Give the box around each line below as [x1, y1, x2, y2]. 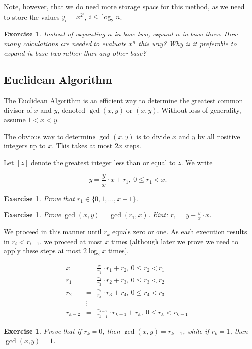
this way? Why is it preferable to [138, 38, 237, 48]
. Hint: [148, 209, 168, 220]
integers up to [4, 140, 46, 151]
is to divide [136, 131, 170, 141]
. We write [181, 157, 213, 167]
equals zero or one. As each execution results [112, 226, 247, 237]
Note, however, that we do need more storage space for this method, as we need [4, 1, 245, 11]
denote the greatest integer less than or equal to [31, 157, 176, 167]
